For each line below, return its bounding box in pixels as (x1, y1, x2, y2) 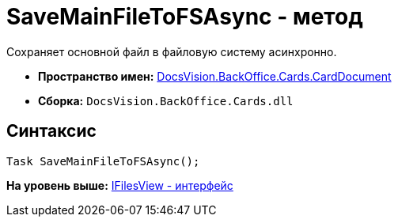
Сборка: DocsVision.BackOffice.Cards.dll (38, 93, 294, 108)
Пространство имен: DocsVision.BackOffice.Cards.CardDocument (38, 69, 392, 83)
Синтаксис (6, 121, 97, 142)
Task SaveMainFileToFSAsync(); (6, 154, 200, 168)
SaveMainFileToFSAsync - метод (6, 3, 363, 30)
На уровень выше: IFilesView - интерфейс (6, 178, 233, 192)
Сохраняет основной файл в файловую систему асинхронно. (6, 44, 337, 59)
